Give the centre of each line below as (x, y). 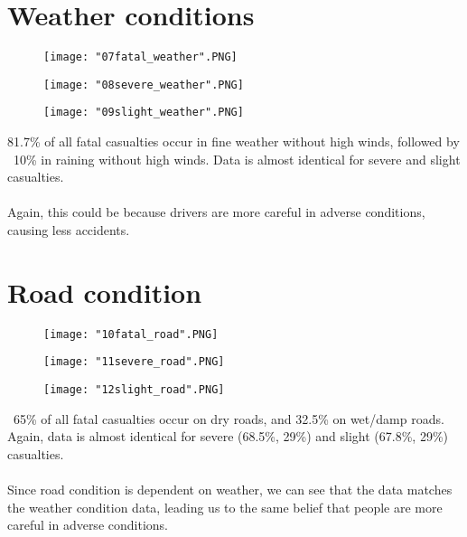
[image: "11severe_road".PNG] (134, 362)
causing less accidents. (69, 230)
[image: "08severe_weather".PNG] (144, 85)
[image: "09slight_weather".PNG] (144, 113)
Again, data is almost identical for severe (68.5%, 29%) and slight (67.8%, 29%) (228, 436)
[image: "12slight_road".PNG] (134, 390)
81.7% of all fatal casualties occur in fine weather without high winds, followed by (233, 141)
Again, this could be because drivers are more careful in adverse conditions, (216, 212)
